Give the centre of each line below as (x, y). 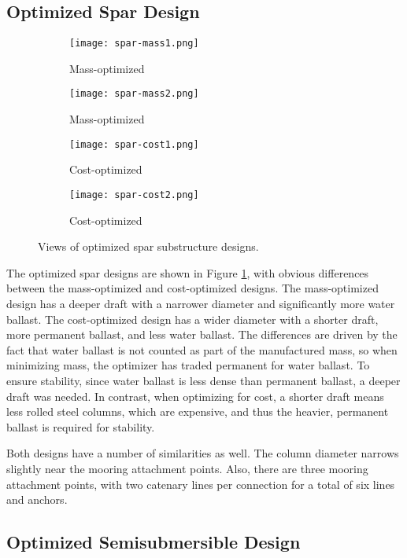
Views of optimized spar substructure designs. (148, 246)
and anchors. (37, 499)
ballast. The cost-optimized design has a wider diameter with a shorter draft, (192, 319)
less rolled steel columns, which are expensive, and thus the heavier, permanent (198, 411)
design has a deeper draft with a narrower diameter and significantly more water (201, 303)
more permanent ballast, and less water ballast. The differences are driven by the (202, 334)
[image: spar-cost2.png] (134, 195)
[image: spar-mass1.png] (134, 44)
